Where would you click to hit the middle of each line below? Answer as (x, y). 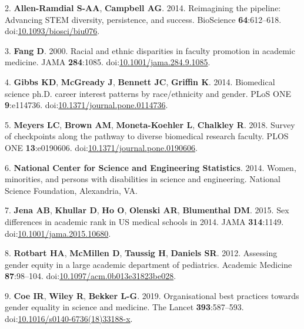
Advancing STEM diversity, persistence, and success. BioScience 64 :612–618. (143, 19)
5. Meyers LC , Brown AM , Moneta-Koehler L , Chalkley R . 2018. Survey (150, 124)
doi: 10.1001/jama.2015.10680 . (58, 233)
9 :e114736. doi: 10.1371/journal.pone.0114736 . (86, 105)
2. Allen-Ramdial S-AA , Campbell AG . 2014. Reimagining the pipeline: (143, 8)
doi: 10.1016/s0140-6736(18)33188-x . (69, 319)
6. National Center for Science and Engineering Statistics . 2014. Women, (151, 167)
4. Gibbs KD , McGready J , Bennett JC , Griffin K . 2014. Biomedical (140, 81)
